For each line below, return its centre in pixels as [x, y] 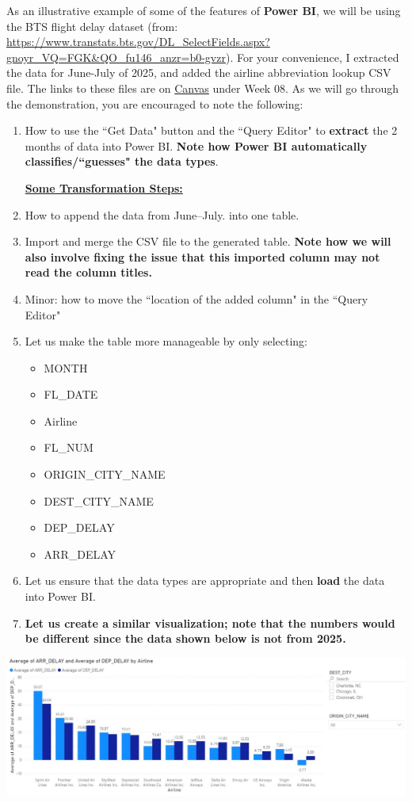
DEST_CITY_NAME [99, 500]
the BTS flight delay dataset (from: [92, 26]
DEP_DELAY [79, 527]
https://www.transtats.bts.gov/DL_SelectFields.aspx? [138, 42]
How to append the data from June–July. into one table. [162, 214]
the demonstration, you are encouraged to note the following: [155, 103]
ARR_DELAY [80, 554]
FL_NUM [69, 447]
